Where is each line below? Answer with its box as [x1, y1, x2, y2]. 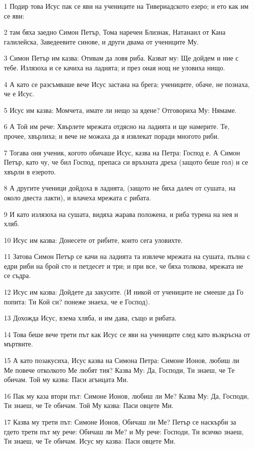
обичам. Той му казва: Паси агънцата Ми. [4, 374, 128, 385]
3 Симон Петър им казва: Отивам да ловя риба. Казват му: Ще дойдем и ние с [4, 53, 239, 63]
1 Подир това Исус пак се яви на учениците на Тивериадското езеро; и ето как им [4, 1, 249, 11]
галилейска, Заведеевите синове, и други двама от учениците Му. [4, 36, 199, 46]
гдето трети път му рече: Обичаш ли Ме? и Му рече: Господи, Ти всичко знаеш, [4, 426, 244, 436]
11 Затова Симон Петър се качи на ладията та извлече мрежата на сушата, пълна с [4, 251, 250, 261]
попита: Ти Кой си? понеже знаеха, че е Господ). [4, 296, 150, 306]
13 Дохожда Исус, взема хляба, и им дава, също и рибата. [4, 313, 177, 323]
